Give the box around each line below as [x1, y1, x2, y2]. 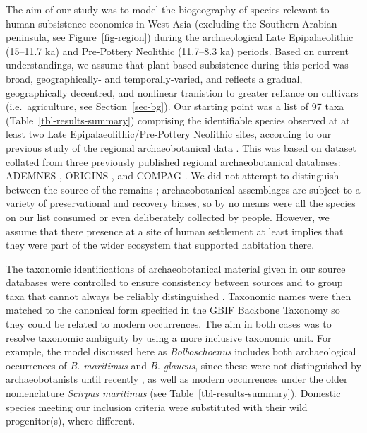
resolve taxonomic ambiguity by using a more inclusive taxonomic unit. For [6, 330, 332, 345]
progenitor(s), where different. [6, 413, 136, 428]
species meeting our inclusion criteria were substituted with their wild [6, 399, 308, 414]
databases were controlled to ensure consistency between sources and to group [6, 275, 343, 290]
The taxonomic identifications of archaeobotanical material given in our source [6, 261, 346, 275]
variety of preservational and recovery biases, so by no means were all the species [6, 196, 356, 210]
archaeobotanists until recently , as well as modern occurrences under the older [6, 372, 348, 386]
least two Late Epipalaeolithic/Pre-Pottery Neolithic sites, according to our [6, 126, 332, 141]
